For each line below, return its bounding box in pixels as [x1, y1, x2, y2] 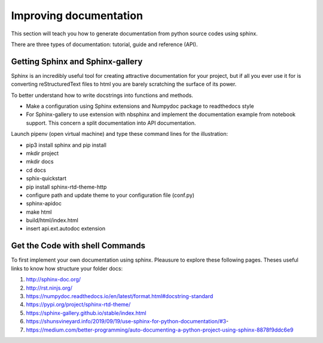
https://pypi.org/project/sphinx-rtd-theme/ [26, 301, 131, 308]
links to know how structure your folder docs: [11, 265, 123, 272]
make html [26, 208, 52, 215]
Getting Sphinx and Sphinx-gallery [11, 56, 143, 66]
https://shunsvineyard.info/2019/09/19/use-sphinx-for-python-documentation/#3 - [26, 318, 229, 325]
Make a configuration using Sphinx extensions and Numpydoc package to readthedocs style [26, 102, 254, 110]
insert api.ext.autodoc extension [26, 225, 106, 232]
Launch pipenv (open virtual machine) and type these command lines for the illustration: [11, 130, 228, 138]
